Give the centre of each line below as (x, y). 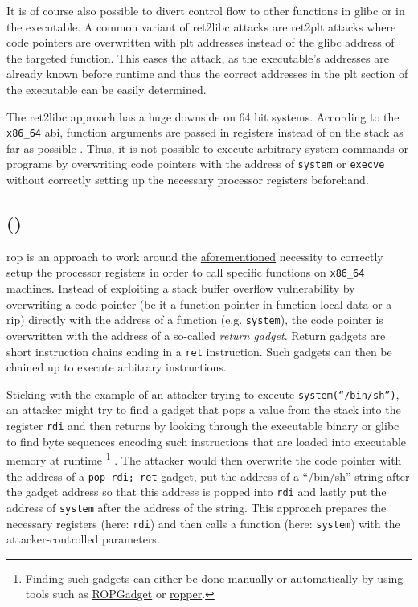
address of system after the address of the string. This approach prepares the (197, 507)
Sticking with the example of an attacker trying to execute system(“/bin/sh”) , (203, 394)
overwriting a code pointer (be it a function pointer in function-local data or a (199, 303)
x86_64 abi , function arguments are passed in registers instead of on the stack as (205, 132)
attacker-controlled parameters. (83, 539)
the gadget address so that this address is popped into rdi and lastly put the (197, 492)
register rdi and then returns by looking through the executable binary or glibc (203, 426)
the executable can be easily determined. (107, 89)
